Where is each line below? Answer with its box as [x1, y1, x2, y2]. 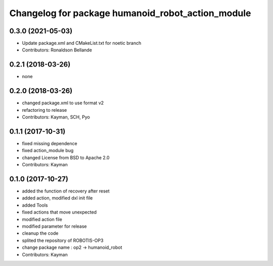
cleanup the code [22, 230, 59, 236]
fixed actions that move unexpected [22, 209, 97, 215]
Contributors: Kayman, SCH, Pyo [22, 114, 90, 120]
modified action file [22, 216, 63, 222]
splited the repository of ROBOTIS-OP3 [22, 237, 104, 243]
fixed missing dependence [22, 140, 78, 146]
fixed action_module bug [22, 148, 74, 154]
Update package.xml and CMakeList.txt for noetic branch [22, 40, 142, 46]
